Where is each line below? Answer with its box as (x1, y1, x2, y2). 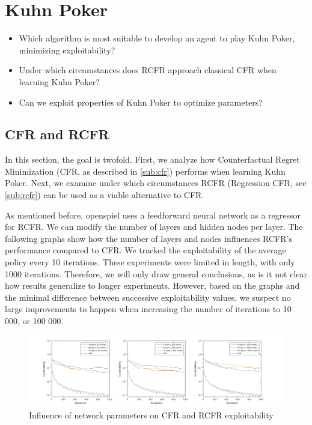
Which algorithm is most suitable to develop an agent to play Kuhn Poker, (19, 32, 295, 44)
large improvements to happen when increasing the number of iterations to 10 (5, 303, 292, 315)
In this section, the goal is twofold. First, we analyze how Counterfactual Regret (5, 153, 300, 166)
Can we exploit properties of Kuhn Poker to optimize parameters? (19, 95, 263, 108)
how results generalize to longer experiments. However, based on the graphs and (5, 279, 300, 292)
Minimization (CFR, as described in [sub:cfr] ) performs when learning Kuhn (5, 164, 286, 177)
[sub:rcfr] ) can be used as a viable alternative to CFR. (5, 188, 204, 201)
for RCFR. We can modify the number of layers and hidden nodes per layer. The (5, 220, 303, 233)
